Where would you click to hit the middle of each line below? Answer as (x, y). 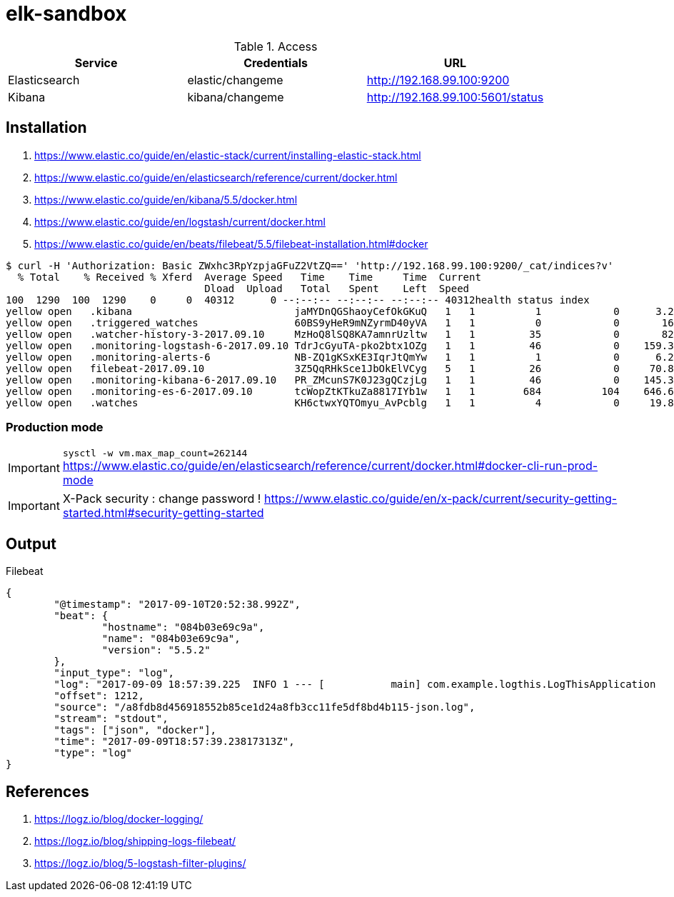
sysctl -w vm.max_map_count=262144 (155, 453)
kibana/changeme (236, 97)
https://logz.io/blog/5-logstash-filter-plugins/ (140, 863)
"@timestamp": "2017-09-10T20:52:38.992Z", (177, 605)
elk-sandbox (66, 14)
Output (31, 543)
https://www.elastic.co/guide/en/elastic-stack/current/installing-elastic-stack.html (228, 155)
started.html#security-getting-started (163, 513)
